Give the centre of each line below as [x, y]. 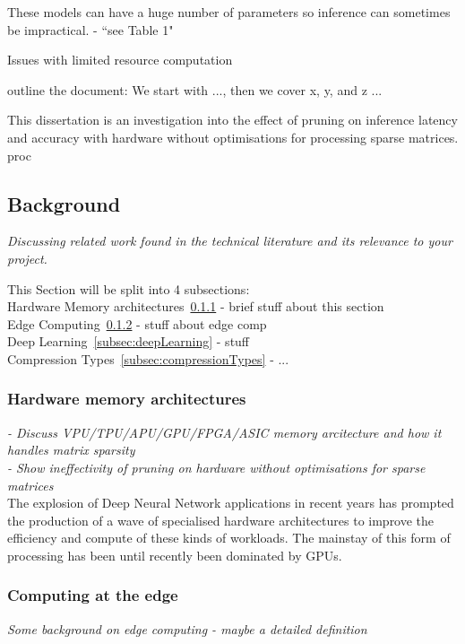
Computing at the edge [93, 595]
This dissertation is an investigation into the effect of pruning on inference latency [232, 120]
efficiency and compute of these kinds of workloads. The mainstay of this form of [229, 538]
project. [27, 258]
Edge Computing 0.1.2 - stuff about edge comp [137, 323]
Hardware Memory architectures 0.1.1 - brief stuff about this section [196, 306]
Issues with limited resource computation [120, 60]
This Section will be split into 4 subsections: [129, 288]
